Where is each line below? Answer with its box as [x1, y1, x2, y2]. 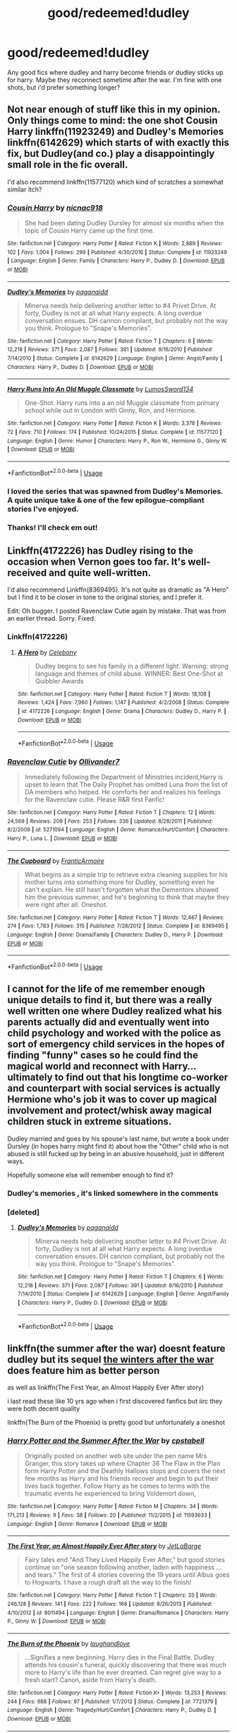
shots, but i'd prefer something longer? [7, 83, 121, 91]
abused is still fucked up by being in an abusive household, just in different [7, 1149, 224, 1158]
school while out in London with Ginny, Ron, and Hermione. [24, 406, 197, 415]
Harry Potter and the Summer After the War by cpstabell [7, 1436, 205, 1446]
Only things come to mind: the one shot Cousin [7, 114, 218, 127]
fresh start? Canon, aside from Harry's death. [24, 1676, 157, 1684]
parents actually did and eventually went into [7, 1016, 209, 1028]
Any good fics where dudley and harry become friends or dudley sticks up [7, 68, 224, 76]
